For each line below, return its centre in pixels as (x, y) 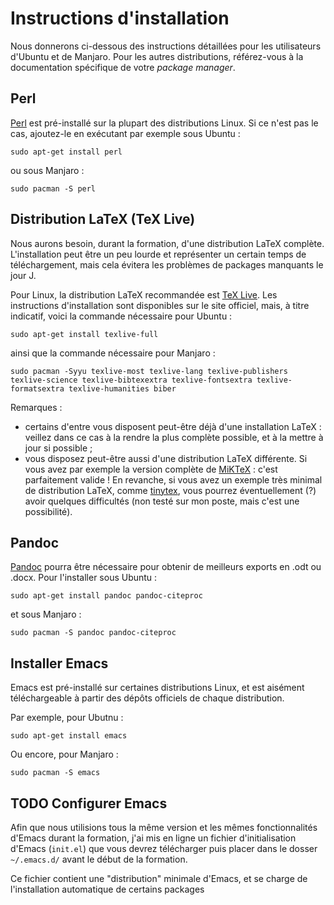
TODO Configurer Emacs (89, 803)
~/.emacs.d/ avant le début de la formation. (99, 859)
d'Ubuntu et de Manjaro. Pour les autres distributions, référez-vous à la (157, 56)
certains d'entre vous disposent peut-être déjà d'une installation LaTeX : (173, 426)
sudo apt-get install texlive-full (84, 334)
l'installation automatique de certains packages (107, 889)
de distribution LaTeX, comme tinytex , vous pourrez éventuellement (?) (170, 490)
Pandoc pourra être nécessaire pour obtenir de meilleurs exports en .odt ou (166, 567)
